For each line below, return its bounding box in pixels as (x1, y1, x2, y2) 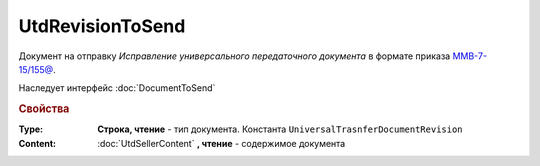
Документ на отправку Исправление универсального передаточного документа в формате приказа (18, 50, 451, 62)
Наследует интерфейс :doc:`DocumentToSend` (18, 82, 216, 94)
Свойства (18, 102, 70, 116)
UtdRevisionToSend (18, 15, 186, 37)
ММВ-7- (452, 50, 488, 62)
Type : (18, 123, 44, 135)
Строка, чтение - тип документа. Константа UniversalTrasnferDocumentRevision (97, 123, 464, 135)
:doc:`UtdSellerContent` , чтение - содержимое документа (97, 137, 346, 149)
